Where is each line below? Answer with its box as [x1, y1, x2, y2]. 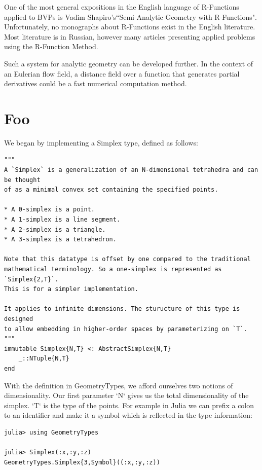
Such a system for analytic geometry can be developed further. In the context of [4, 58, 253, 68]
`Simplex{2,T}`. [4, 275, 59, 283]
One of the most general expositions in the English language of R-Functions [4, 2, 239, 12]
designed [4, 315, 33, 322]
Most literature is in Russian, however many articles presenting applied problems [4, 31, 255, 42]
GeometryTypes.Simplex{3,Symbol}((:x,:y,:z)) [4, 458, 160, 466]
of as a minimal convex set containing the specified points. [4, 186, 218, 194]
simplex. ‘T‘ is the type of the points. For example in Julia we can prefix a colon [4, 400, 254, 410]
